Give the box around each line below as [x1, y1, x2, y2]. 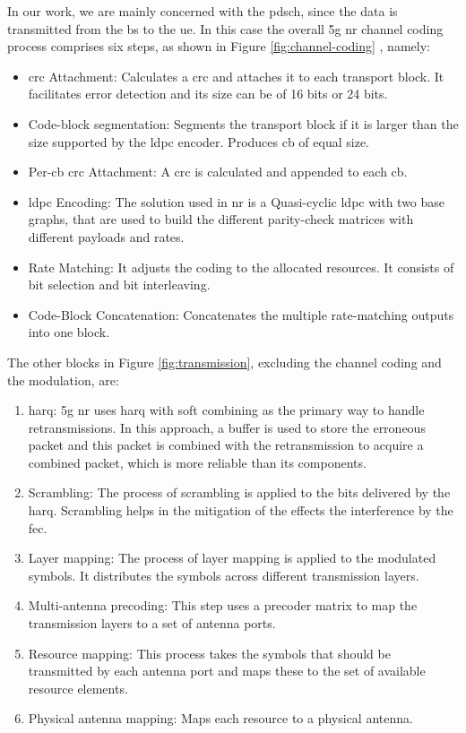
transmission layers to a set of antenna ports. [28, 614, 276, 633]
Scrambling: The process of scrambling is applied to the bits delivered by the [28, 483, 451, 502]
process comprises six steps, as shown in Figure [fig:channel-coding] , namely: [7, 37, 430, 56]
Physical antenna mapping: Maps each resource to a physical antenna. [28, 709, 413, 728]
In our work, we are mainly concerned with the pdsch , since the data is [7, 2, 398, 20]
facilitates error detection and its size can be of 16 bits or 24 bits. [28, 84, 388, 103]
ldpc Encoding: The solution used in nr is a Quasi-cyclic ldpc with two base [28, 192, 445, 211]
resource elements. [28, 678, 128, 697]
